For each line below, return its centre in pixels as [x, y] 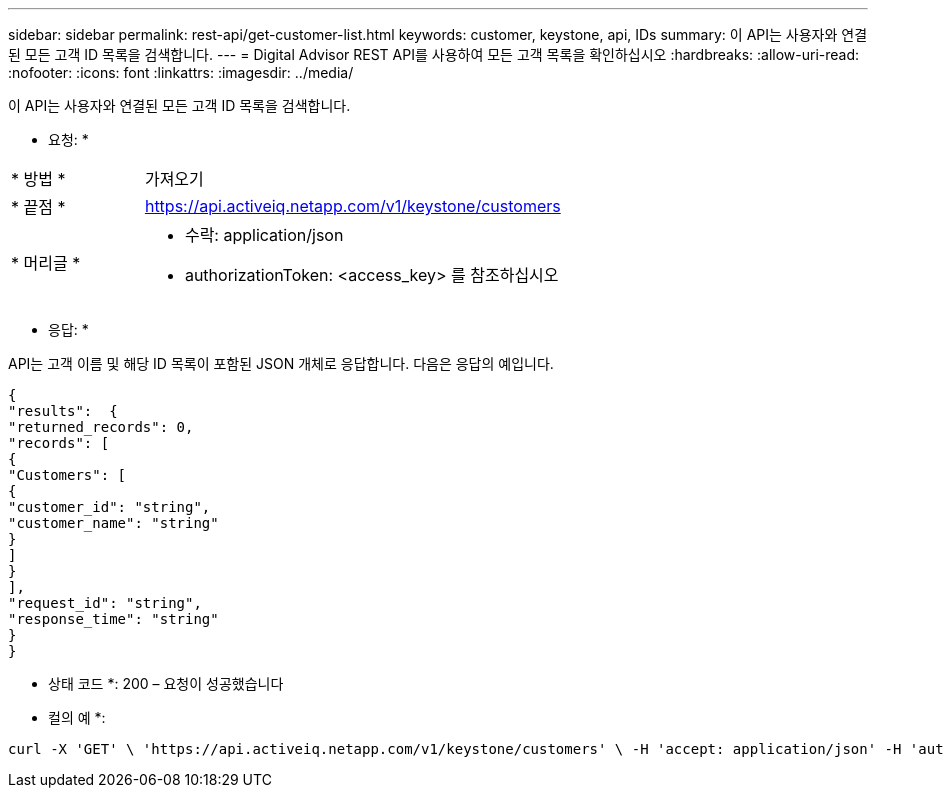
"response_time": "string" [113, 619]
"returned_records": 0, [101, 427]
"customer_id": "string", [109, 507]
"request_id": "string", [105, 603]
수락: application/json [264, 235]
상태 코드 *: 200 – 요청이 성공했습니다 [166, 683]
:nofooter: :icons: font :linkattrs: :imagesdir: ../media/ [181, 72]
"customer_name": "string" [113, 523]
